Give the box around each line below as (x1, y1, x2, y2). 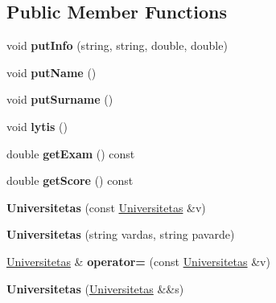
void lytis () (6, 117, 68, 134)
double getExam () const (6, 145, 135, 162)
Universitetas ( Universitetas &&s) (6, 280, 184, 297)
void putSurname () (6, 91, 113, 108)
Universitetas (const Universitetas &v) (6, 199, 206, 215)
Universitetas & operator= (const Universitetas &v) (6, 252, 270, 269)
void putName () (6, 63, 97, 80)
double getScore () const (6, 172, 134, 189)
